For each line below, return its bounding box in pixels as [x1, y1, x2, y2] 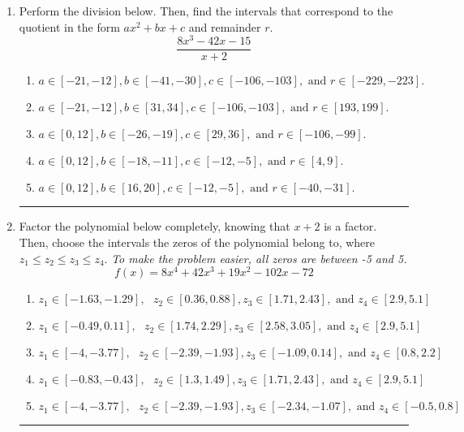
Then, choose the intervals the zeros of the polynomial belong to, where [19, 233, 376, 250]
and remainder [188, 18, 261, 35]
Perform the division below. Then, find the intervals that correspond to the [19, 2, 393, 19]
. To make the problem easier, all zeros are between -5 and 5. [104, 249, 407, 266]
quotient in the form [19, 18, 120, 35]
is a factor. [324, 218, 377, 235]
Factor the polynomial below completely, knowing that [19, 218, 290, 235]
